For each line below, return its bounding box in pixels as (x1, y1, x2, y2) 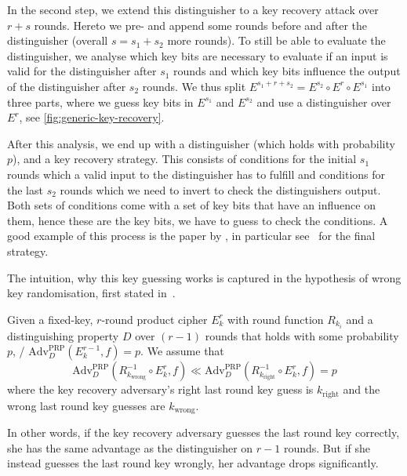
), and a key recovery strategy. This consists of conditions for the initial (13, 151, 357, 167)
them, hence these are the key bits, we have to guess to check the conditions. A (7, 212, 388, 228)
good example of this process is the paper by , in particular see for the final (7, 227, 376, 244)
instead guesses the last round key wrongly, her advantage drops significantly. (7, 455, 379, 471)
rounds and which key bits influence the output (173, 63, 401, 79)
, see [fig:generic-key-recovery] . (19, 109, 165, 125)
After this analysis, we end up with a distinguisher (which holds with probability (7, 135, 395, 151)
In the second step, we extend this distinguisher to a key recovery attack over (7, 2, 379, 17)
